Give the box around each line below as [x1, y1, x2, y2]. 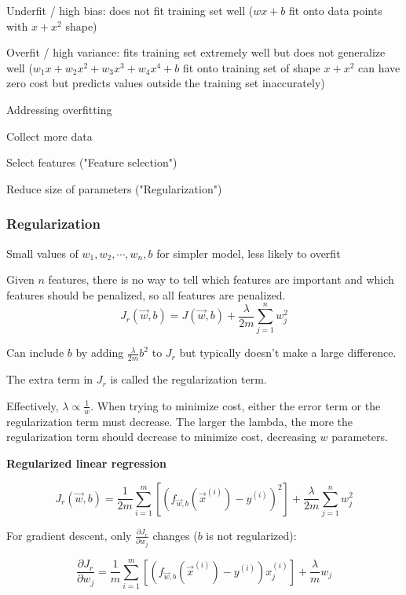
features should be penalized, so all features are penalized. [6, 286, 286, 303]
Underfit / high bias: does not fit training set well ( [6, 2, 254, 18]
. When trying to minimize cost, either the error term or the [90, 397, 381, 413]
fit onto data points [289, 2, 382, 18]
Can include [6, 344, 64, 361]
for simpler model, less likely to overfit [156, 244, 341, 261]
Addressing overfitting [6, 101, 112, 117]
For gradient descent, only [6, 527, 132, 543]
